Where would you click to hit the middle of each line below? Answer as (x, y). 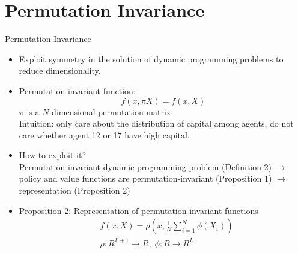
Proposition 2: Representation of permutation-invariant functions (138, 210)
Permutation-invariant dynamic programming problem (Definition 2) (145, 166)
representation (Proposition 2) (74, 190)
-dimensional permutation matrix (110, 111)
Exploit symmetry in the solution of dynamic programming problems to (151, 58)
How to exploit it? (53, 155)
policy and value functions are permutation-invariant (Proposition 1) (145, 178)
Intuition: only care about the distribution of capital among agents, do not (156, 123)
